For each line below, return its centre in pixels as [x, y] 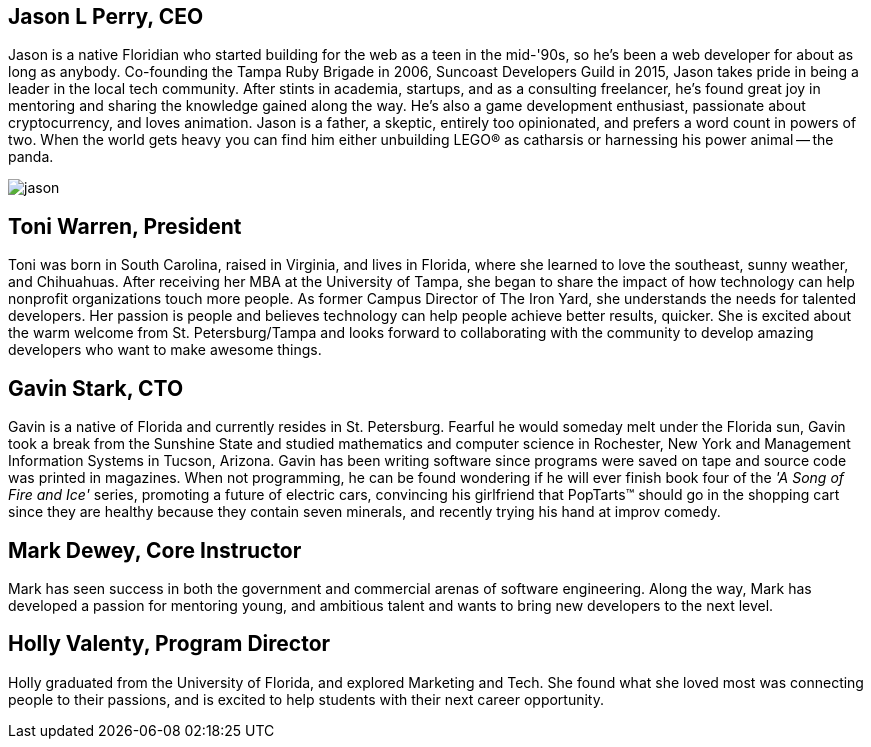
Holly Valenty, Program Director [169, 644]
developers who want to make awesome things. [165, 350]
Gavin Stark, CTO [96, 388]
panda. [31, 157]
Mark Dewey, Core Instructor [155, 550]
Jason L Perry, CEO [106, 16]
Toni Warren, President [125, 226]
